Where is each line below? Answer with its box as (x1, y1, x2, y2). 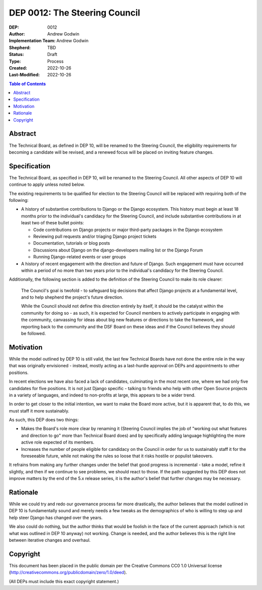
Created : (9, 65, 28, 71)
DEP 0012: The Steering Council (9, 7, 140, 18)
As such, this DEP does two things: (9, 417, 79, 423)
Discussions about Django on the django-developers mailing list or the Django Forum (33, 247, 203, 253)
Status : (9, 52, 24, 57)
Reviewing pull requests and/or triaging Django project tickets (33, 233, 157, 239)
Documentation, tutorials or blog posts (33, 240, 110, 246)
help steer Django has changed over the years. (9, 515, 103, 520)
